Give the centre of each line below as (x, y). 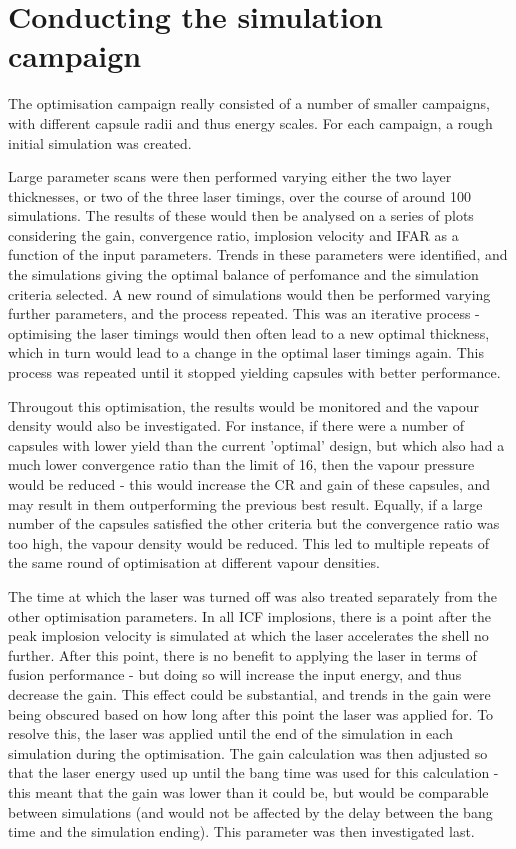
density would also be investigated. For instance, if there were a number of (236, 425)
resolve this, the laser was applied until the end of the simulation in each (230, 733)
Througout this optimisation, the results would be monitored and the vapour (244, 405)
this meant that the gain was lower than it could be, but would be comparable (248, 791)
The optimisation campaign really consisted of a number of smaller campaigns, (249, 103)
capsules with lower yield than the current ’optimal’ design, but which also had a (256, 444)
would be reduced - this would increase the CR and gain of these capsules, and (249, 484)
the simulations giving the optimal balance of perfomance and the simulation (243, 274)
